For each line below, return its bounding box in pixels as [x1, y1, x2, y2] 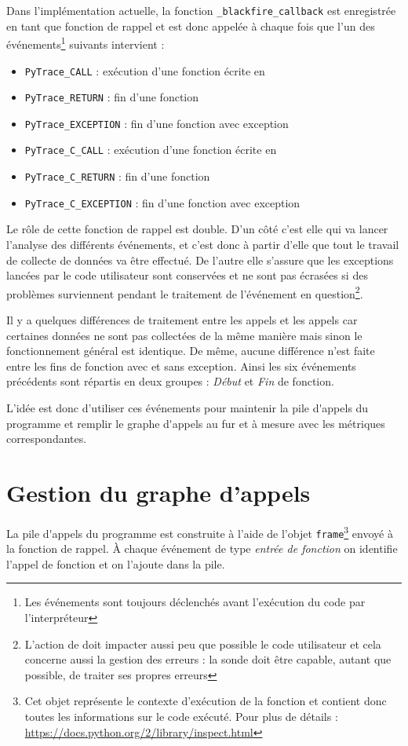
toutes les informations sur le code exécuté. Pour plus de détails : [24, 708, 338, 724]
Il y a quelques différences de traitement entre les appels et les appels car [6, 312, 358, 328]
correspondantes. [6, 430, 87, 447]
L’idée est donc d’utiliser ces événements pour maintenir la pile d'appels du [6, 400, 369, 416]
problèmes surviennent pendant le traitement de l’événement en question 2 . [6, 283, 363, 302]
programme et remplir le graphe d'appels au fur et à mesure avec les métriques [6, 415, 385, 431]
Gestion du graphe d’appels [6, 477, 311, 508]
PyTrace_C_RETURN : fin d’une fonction [24, 168, 210, 185]
